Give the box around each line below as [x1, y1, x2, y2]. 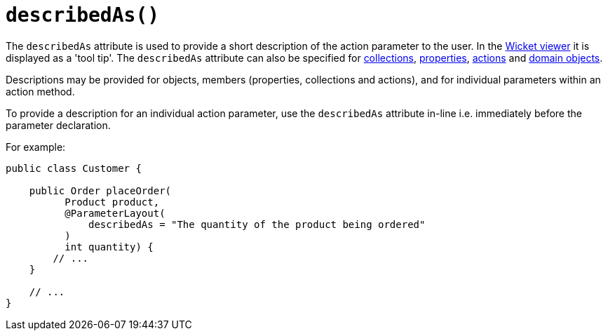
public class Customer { [6, 162, 142, 174]
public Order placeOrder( [29, 184, 172, 196]
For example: [6, 140, 66, 153]
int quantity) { [65, 241, 154, 253]
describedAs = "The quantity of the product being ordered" [88, 218, 426, 230]
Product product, [65, 196, 160, 208]
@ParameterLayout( [65, 207, 165, 219]
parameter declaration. [6, 119, 111, 131]
